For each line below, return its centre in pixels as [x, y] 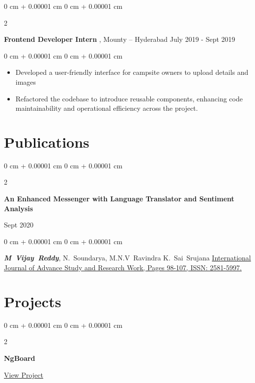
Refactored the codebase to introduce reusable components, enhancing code [129, 98]
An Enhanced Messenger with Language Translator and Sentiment [119, 199]
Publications [47, 142]
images [26, 81]
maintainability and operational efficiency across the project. [107, 108]
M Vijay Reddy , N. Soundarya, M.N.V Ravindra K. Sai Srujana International [127, 258]
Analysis [19, 208]
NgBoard [20, 358]
